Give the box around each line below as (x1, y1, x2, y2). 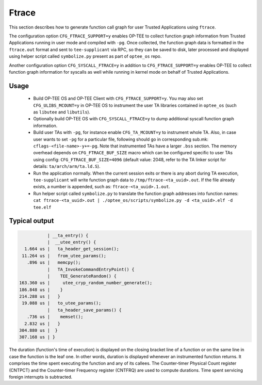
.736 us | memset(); (27, 314, 83, 320)
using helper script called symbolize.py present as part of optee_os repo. (9, 53, 162, 59)
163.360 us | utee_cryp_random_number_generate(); (19, 280, 152, 286)
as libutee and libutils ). (33, 109, 91, 115)
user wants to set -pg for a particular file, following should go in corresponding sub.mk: (33, 136, 209, 142)
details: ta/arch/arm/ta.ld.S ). (33, 163, 100, 169)
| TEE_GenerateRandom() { (47, 273, 116, 279)
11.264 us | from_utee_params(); (22, 253, 107, 258)
